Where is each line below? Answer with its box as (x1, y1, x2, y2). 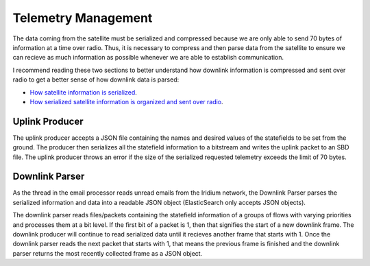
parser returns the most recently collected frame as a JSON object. (12, 249, 203, 257)
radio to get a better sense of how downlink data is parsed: (12, 75, 180, 84)
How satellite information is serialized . (29, 88, 137, 96)
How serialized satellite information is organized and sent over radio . (29, 97, 223, 106)
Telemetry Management (12, 10, 153, 25)
